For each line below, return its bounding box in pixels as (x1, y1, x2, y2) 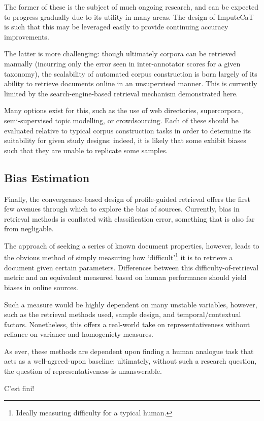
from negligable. (4, 223, 54, 234)
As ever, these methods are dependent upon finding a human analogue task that (4, 345, 254, 356)
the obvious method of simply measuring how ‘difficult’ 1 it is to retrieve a (4, 251, 233, 263)
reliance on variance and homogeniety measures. (4, 329, 153, 339)
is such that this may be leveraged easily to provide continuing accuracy (4, 21, 228, 32)
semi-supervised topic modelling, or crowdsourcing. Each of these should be (4, 115, 239, 125)
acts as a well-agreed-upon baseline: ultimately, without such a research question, (4, 356, 257, 366)
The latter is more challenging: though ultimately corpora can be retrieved (4, 48, 236, 59)
